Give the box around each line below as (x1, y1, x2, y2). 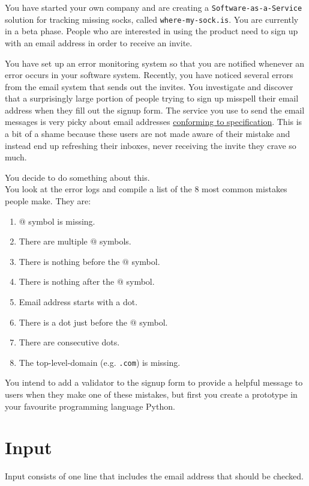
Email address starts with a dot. (19, 296, 138, 308)
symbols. (100, 235, 131, 248)
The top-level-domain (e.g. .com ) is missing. (19, 356, 181, 368)
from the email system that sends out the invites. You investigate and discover (5, 80, 293, 93)
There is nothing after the (19, 275, 115, 288)
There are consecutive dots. (19, 336, 120, 348)
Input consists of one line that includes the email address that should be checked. (5, 470, 304, 482)
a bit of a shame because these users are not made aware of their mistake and (5, 127, 290, 140)
